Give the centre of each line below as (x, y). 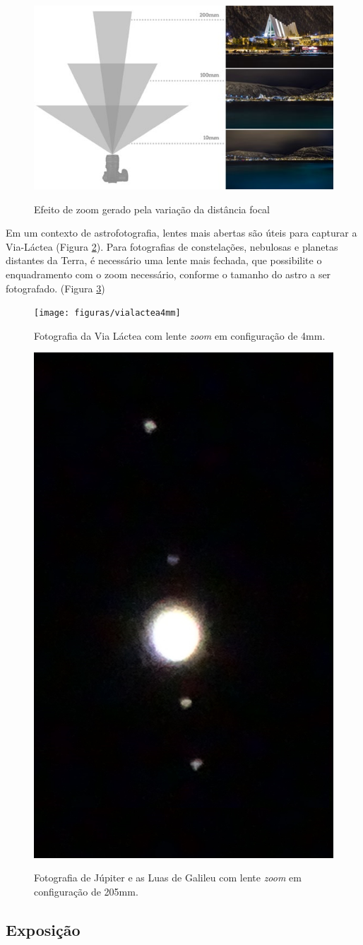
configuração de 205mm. (86, 891)
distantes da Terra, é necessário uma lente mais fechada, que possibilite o (164, 260)
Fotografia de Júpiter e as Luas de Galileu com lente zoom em (168, 878)
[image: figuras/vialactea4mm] (107, 313)
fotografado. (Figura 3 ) (55, 288)
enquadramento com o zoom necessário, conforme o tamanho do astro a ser (168, 274)
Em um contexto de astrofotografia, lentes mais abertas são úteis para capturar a (181, 233)
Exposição (43, 929)
